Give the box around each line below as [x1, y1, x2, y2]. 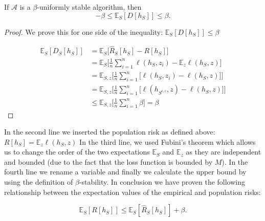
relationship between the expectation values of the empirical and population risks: [4, 186, 261, 197]
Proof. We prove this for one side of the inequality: [4, 26, 163, 37]
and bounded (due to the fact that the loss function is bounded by [4, 156, 213, 167]
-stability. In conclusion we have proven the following [79, 176, 246, 187]
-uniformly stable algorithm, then [37, 2, 142, 12]
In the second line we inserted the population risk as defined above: [4, 126, 215, 137]
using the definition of [4, 176, 73, 187]
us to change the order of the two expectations [4, 146, 150, 157]
